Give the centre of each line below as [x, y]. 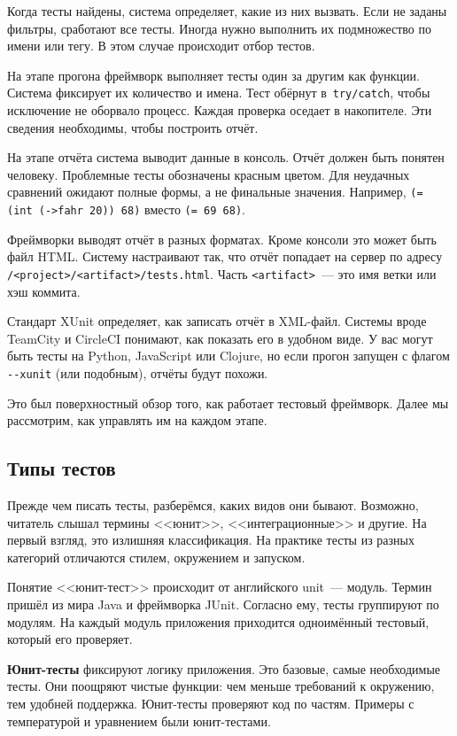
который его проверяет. [70, 639]
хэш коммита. [44, 291]
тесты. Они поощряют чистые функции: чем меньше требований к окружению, [221, 686]
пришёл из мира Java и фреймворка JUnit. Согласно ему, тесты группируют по [223, 604]
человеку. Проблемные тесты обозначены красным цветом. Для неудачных [209, 174]
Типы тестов [62, 468]
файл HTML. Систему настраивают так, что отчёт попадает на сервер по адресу [225, 256]
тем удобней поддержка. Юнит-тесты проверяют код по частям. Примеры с [211, 703]
